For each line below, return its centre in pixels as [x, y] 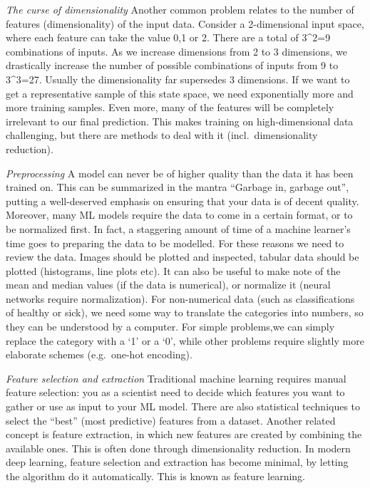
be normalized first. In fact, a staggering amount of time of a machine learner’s [178, 228]
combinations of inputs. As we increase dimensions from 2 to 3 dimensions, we [176, 51]
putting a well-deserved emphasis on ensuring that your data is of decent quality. [183, 201]
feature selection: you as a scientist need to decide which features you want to [175, 392]
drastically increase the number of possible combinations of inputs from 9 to [172, 65]
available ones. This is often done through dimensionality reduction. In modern [178, 448]
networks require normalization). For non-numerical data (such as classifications [180, 298]
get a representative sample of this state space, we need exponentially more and [180, 93]
